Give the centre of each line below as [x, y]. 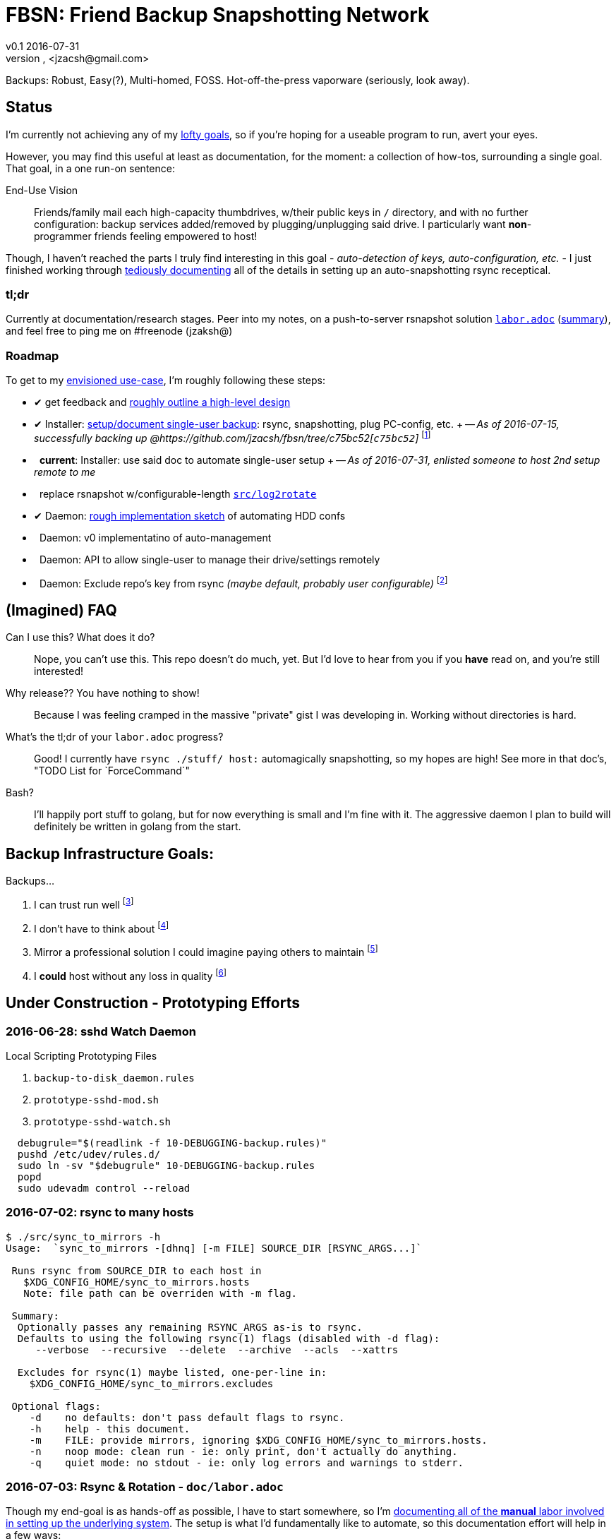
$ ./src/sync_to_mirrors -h [83, 1236]
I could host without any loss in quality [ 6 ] [131, 975]
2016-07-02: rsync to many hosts [100, 1212]
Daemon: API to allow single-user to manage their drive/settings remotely [210, 559]
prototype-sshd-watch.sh [102, 1121]
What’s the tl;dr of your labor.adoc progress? [115, 737]
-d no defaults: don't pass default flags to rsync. [187, 1417]
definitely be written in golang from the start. [138, 827]
